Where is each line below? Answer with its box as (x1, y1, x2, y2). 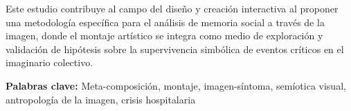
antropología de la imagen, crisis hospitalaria (6, 92, 196, 106)
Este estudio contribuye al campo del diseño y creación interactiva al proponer (6, 1, 339, 15)
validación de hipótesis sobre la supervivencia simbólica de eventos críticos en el (6, 41, 344, 56)
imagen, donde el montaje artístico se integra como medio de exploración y (6, 28, 323, 43)
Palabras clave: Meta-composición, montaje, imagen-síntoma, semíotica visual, (6, 78, 346, 92)
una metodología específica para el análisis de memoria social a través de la (6, 14, 325, 29)
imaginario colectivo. (6, 55, 93, 70)
